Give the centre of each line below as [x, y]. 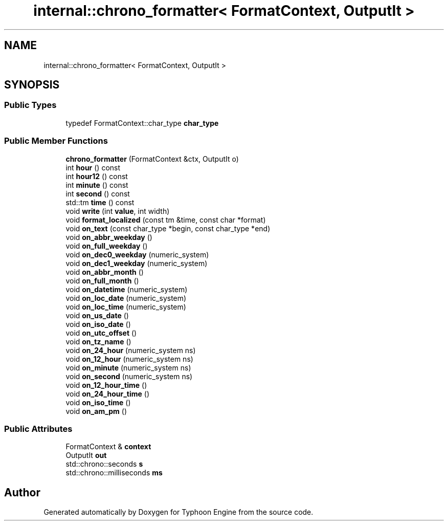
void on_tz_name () [98, 341]
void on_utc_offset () [101, 333]
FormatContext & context [108, 447]
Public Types [30, 105]
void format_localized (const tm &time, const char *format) [166, 220]
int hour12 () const [97, 176]
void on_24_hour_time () [108, 393]
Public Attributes [38, 429]
